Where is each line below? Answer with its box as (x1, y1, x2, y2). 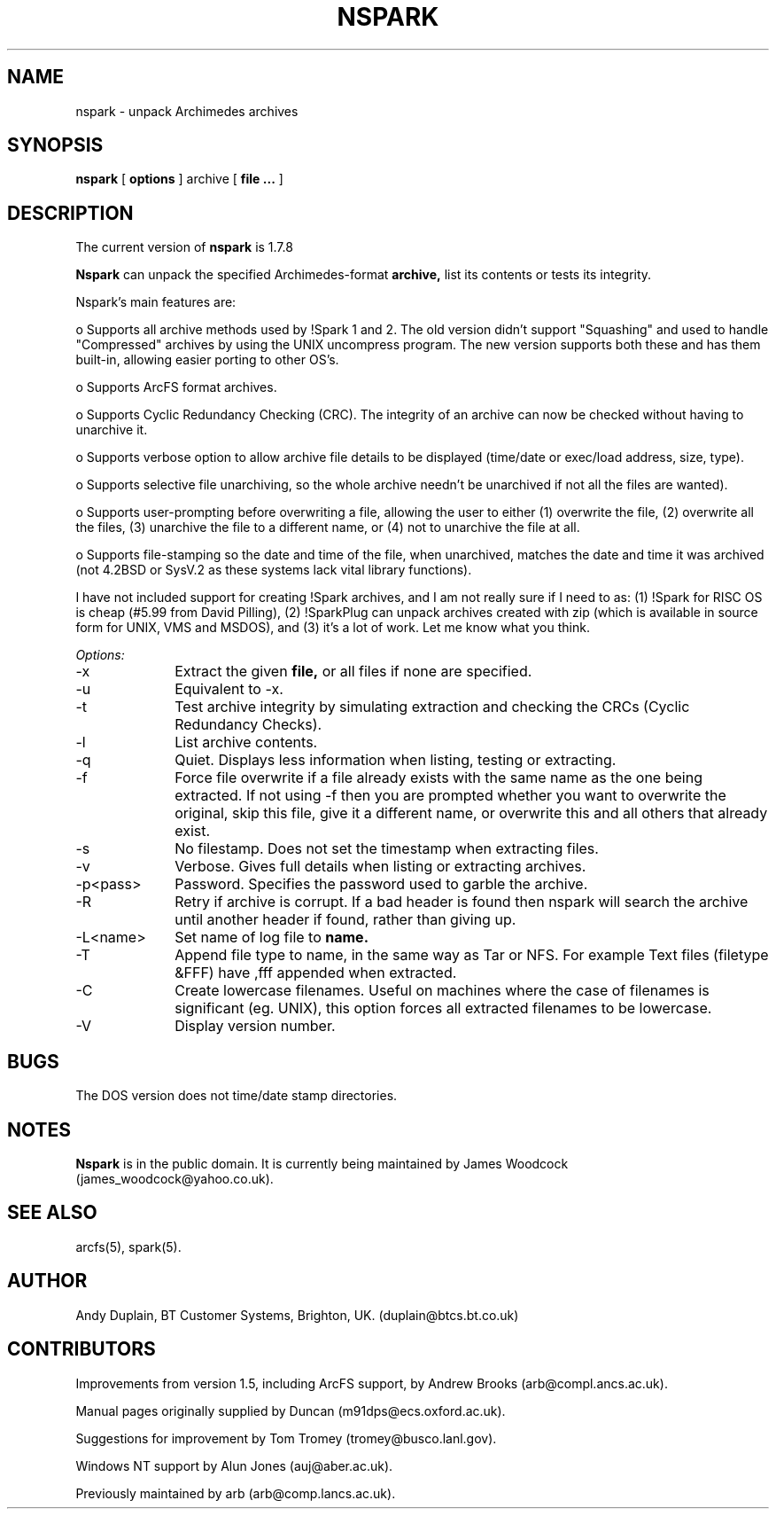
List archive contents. (175, 733, 318, 752)
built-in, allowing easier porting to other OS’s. (75, 352, 339, 368)
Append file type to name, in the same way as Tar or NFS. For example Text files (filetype (175, 946, 769, 965)
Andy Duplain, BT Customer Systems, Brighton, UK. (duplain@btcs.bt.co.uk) (75, 1307, 519, 1323)
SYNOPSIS (7, 134, 104, 157)
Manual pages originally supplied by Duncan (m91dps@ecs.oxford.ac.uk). (75, 1403, 506, 1418)
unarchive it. (75, 422, 148, 438)
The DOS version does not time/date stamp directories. (75, 1088, 398, 1104)
